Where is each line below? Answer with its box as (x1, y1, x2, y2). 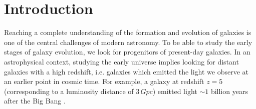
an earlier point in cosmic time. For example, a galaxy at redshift (4, 76, 204, 86)
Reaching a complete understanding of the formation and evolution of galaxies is (4, 27, 251, 37)
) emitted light (152, 85, 197, 96)
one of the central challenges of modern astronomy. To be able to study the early (4, 36, 252, 47)
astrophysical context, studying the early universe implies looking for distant (4, 56, 239, 66)
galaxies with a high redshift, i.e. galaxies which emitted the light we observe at (4, 66, 249, 76)
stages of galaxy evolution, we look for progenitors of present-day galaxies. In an (4, 46, 250, 57)
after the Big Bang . (4, 95, 66, 106)
